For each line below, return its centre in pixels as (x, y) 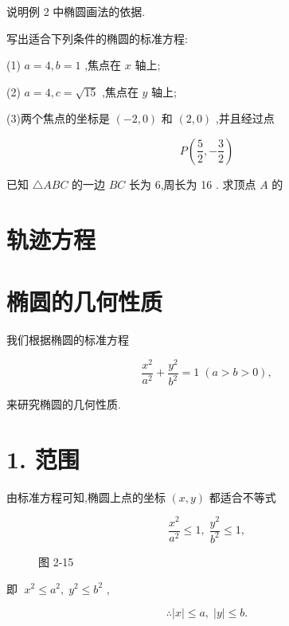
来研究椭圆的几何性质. (64, 404)
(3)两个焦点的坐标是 (58, 118)
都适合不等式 (242, 497)
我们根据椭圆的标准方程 (68, 340)
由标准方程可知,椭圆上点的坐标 (86, 497)
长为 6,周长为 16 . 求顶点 (193, 184)
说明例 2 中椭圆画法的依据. (76, 11)
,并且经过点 (245, 118)
